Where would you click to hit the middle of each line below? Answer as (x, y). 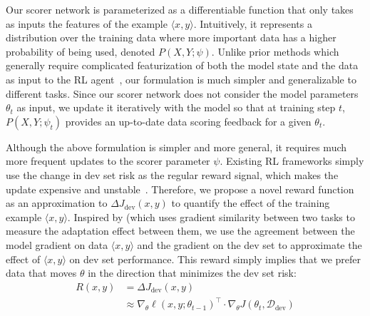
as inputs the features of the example (87, 23)
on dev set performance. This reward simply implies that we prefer (215, 259)
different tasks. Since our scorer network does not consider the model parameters (182, 93)
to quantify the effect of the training (251, 203)
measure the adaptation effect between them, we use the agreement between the (180, 231)
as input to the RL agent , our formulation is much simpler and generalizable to (181, 79)
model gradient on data (57, 244)
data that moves (41, 273)
